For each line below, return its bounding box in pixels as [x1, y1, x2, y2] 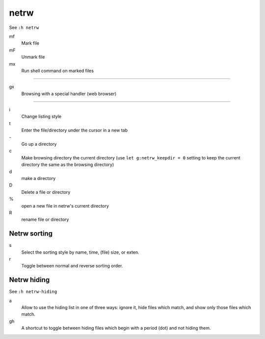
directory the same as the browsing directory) [21, 162, 114, 168]
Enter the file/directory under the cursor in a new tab [21, 128, 128, 133]
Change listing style [21, 113, 61, 120]
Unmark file [21, 54, 45, 60]
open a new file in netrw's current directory [21, 203, 109, 209]
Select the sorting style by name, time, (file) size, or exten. [21, 249, 139, 255]
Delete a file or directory [21, 189, 71, 195]
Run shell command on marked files [21, 68, 94, 74]
